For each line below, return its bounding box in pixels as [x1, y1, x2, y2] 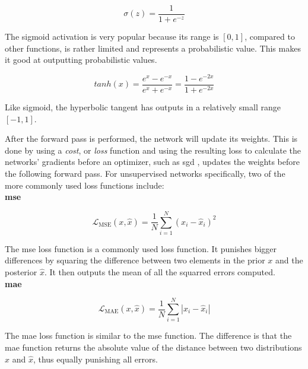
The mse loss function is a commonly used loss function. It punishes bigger [5, 242, 277, 255]
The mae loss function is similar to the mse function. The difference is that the [5, 329, 292, 342]
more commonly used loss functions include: [5, 179, 164, 191]
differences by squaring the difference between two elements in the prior [5, 254, 265, 266]
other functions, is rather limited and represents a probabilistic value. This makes [5, 42, 301, 54]
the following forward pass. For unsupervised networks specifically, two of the [5, 167, 285, 179]
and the [275, 254, 303, 266]
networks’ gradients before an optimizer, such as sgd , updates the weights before [5, 155, 300, 168]
